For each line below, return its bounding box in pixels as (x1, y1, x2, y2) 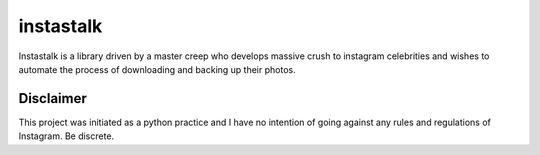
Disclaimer (18, 90, 87, 107)
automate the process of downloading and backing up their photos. (18, 63, 296, 75)
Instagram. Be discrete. (18, 130, 115, 142)
